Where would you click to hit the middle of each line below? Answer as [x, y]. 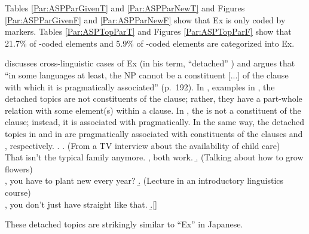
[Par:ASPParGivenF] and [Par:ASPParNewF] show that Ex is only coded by [145, 19]
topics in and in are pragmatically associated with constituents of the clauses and [154, 133]
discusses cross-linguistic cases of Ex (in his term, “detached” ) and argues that [150, 63]
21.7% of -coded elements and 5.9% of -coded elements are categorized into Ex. [150, 43]
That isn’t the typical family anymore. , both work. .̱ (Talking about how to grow [154, 157]
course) [18, 192]
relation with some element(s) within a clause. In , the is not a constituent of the [153, 110]
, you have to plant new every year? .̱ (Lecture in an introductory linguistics [144, 180]
